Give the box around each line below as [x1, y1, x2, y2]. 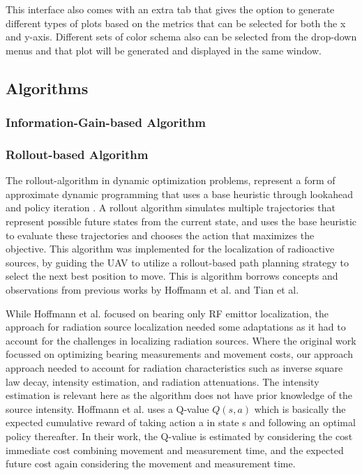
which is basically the [254, 401, 346, 416]
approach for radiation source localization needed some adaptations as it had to [6, 319, 346, 334]
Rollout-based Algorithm [6, 145, 149, 163]
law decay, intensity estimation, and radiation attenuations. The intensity [6, 374, 319, 389]
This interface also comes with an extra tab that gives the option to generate [6, 2, 335, 16]
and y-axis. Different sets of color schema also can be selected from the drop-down [6, 29, 357, 44]
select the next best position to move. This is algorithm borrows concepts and [6, 269, 338, 283]
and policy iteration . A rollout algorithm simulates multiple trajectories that [6, 200, 335, 215]
